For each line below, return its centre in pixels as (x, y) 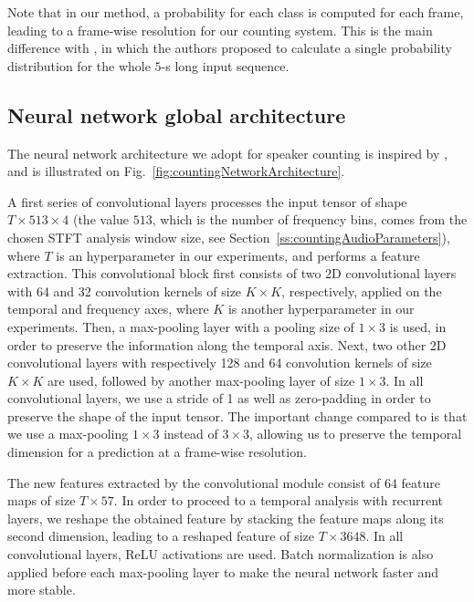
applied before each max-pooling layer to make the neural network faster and (223, 571)
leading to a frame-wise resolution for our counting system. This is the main (220, 30)
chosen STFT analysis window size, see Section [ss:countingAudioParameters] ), (229, 237)
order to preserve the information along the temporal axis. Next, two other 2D (227, 344)
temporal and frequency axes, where (108, 309)
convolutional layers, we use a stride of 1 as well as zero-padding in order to (219, 398)
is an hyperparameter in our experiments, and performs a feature (238, 255)
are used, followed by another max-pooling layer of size (201, 380)
